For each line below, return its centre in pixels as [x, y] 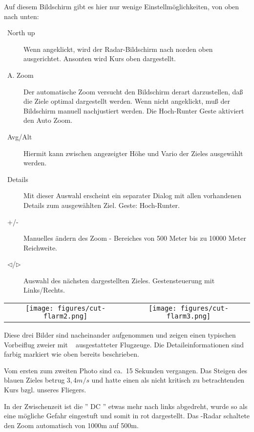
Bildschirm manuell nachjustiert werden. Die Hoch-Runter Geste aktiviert [134, 110]
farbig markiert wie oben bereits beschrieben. [72, 354]
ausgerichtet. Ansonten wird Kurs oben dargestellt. [100, 58]
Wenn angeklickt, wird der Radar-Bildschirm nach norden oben [118, 49]
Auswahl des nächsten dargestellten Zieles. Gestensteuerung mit [119, 280]
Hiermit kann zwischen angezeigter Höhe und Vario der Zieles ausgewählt [133, 153]
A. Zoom [20, 75]
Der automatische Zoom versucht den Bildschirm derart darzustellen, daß [133, 91]
